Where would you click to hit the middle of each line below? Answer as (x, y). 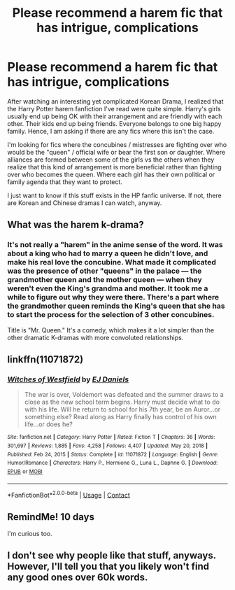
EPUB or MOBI (25, 471)
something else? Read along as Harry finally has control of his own (120, 417)
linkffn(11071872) (45, 359)
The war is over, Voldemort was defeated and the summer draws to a (124, 395)
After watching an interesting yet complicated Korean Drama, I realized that (115, 101)
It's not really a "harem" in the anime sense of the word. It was (115, 245)
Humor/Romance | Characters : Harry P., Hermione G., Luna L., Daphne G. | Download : (113, 463)
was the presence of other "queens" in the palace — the (105, 271)
